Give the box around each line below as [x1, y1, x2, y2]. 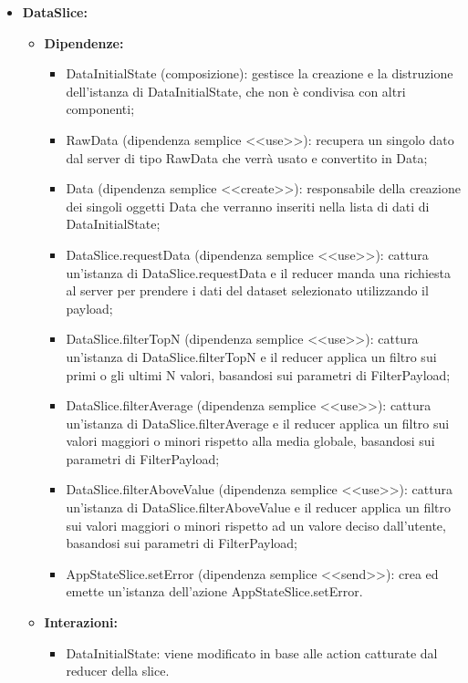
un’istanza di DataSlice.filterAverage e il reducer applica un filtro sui [66, 413, 450, 432]
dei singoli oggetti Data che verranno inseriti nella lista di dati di [66, 196, 430, 215]
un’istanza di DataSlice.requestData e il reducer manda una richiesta [66, 263, 451, 282]
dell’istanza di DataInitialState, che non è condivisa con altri [66, 81, 406, 100]
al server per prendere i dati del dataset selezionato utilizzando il [66, 281, 429, 300]
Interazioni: [44, 613, 118, 632]
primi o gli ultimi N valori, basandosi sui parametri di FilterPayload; [66, 365, 451, 384]
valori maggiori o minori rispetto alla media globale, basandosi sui [66, 431, 435, 450]
